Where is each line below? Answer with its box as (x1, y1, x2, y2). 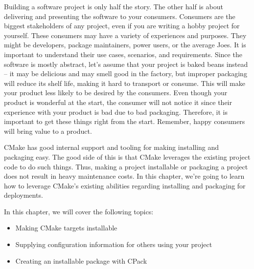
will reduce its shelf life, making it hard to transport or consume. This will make (4, 78, 245, 88)
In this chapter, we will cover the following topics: (4, 206, 154, 216)
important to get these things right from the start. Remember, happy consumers (4, 116, 245, 126)
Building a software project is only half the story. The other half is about (4, 1, 223, 11)
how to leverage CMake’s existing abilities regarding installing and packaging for (4, 180, 246, 190)
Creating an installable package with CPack (15, 255, 147, 266)
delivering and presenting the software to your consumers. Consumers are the (4, 11, 235, 21)
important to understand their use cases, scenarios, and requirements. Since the (4, 49, 242, 59)
